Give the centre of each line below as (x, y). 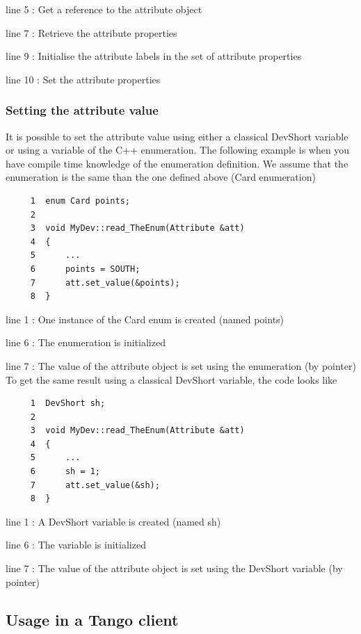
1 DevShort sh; (68, 404)
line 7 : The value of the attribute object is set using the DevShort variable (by (174, 568)
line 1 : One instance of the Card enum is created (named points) (145, 319)
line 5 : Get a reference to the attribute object (104, 9)
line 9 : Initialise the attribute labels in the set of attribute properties (154, 56)
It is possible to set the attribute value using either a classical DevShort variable (177, 136)
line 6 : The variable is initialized (76, 545)
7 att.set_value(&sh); (95, 485)
